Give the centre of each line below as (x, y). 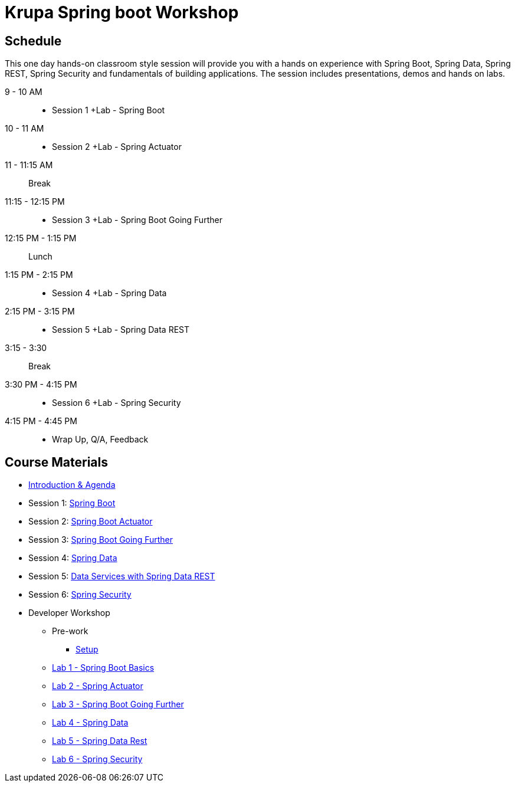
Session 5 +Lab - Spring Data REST (121, 330)
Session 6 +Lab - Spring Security (117, 403)
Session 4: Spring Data (73, 558)
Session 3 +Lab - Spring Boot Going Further (137, 220)
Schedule (33, 41)
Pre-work (70, 631)
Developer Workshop (69, 613)
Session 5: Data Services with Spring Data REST (122, 576)
